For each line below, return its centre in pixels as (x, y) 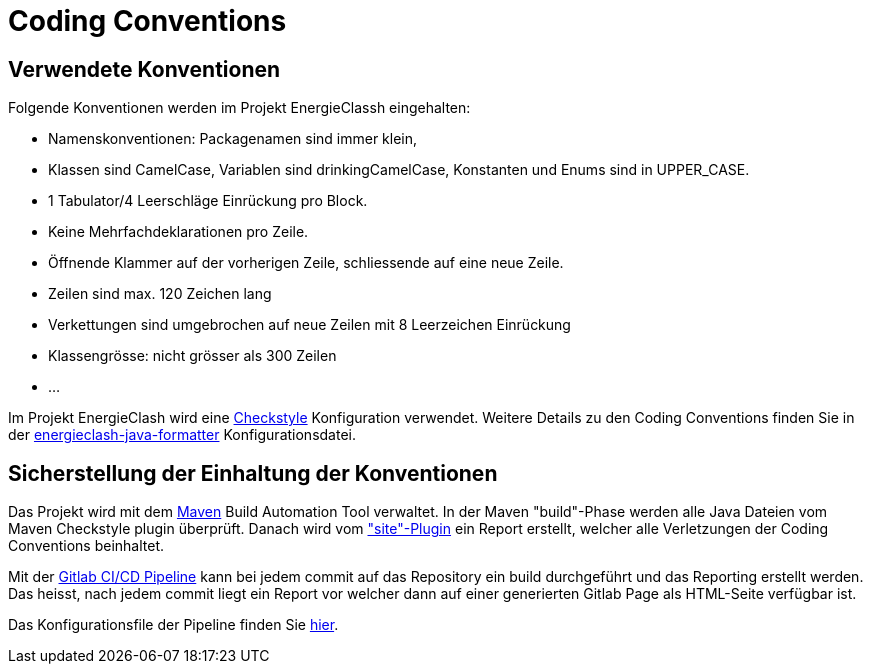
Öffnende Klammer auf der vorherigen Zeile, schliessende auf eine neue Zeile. (306, 263)
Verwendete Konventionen (144, 69)
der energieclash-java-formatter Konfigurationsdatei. (182, 435)
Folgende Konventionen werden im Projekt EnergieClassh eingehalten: (239, 108)
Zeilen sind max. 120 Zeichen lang (160, 294)
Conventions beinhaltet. (86, 546)
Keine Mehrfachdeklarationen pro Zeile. (178, 232)
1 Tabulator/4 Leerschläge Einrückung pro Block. (208, 201)
